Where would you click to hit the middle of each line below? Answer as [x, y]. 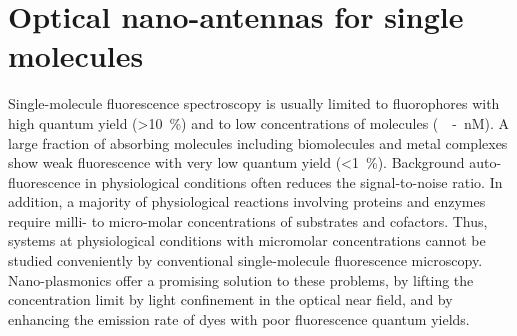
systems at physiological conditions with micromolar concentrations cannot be [247, 240]
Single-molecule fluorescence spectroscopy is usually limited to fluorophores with [254, 103]
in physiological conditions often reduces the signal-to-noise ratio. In [294, 181]
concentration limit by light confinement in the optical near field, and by [230, 299]
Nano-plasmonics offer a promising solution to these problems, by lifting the [241, 279]
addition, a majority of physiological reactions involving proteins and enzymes [247, 201]
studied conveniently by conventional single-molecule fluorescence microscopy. [245, 260]
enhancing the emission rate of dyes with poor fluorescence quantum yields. [239, 318]
